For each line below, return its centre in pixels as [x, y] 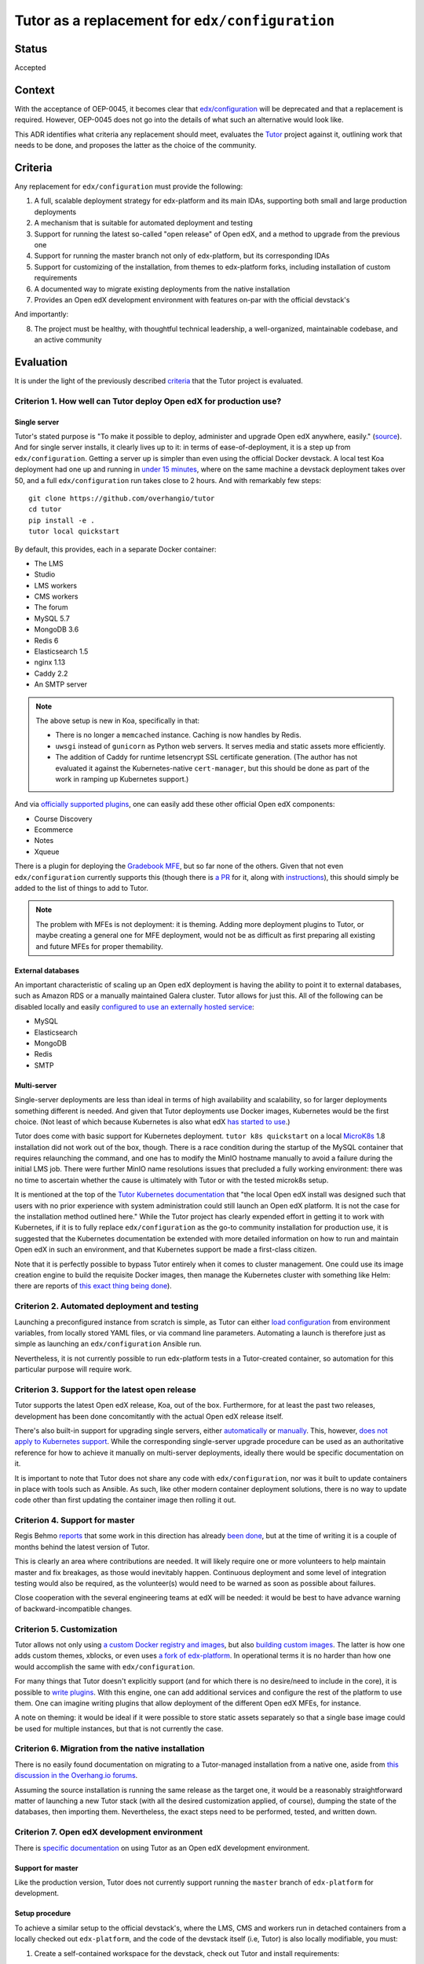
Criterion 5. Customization [66, 1629]
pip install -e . [62, 520]
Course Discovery [63, 819]
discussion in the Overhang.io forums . [76, 1775]
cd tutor [45, 509]
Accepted [30, 68]
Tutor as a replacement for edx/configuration [175, 20]
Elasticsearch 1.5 [61, 651]
